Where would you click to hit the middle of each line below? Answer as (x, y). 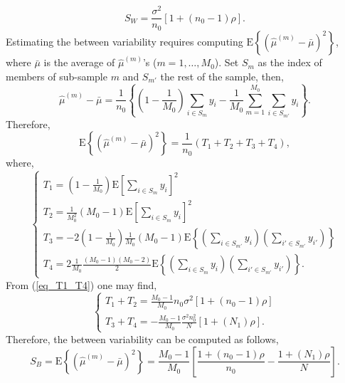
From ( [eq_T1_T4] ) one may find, (81, 284)
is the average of (79, 62)
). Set (227, 62)
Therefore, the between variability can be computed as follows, (142, 339)
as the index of (290, 62)
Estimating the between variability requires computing (124, 41)
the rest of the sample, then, (222, 76)
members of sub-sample (57, 76)
